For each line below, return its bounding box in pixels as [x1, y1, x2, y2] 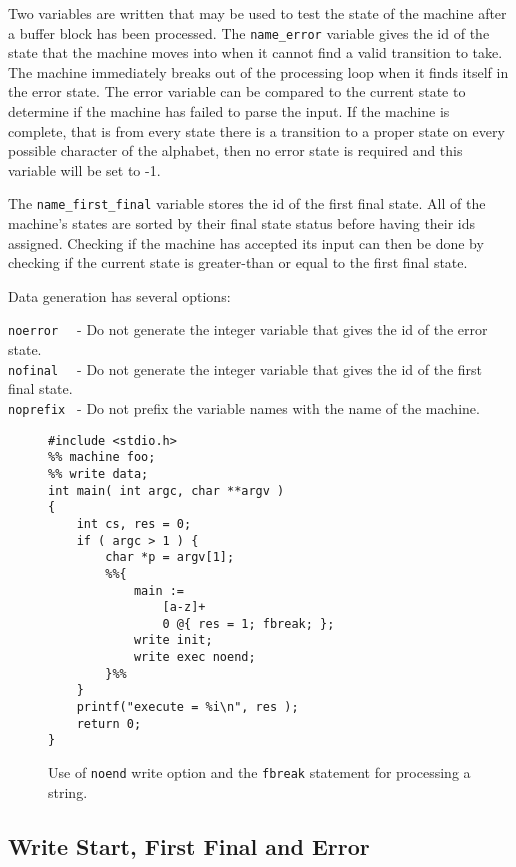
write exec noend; [133, 650, 256, 665]
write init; [133, 633, 213, 648]
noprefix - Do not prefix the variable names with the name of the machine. [8, 397, 480, 418]
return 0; [76, 716, 142, 731]
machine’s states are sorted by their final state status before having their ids [8, 213, 476, 234]
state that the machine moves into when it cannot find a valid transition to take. [8, 42, 503, 63]
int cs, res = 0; [76, 516, 192, 531]
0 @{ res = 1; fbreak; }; [162, 616, 335, 631]
